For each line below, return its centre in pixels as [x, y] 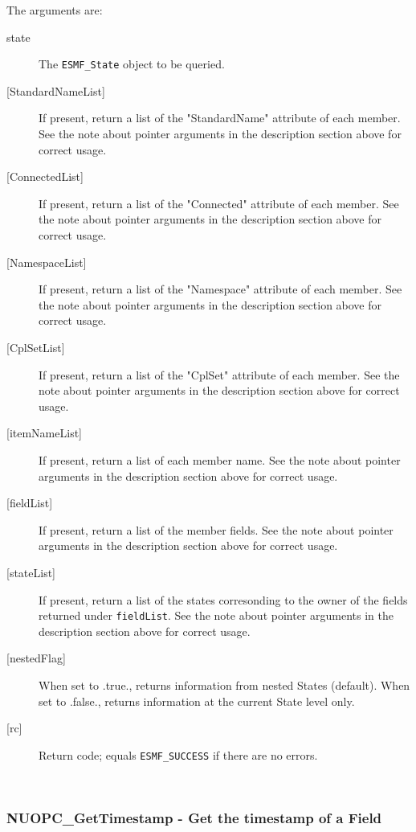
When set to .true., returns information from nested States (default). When [224, 684]
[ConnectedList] [45, 176]
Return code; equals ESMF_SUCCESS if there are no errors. [178, 754]
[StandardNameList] [56, 90]
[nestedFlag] [36, 658]
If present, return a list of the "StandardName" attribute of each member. [220, 118]
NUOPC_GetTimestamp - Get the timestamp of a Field [194, 817]
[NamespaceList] [47, 262]
